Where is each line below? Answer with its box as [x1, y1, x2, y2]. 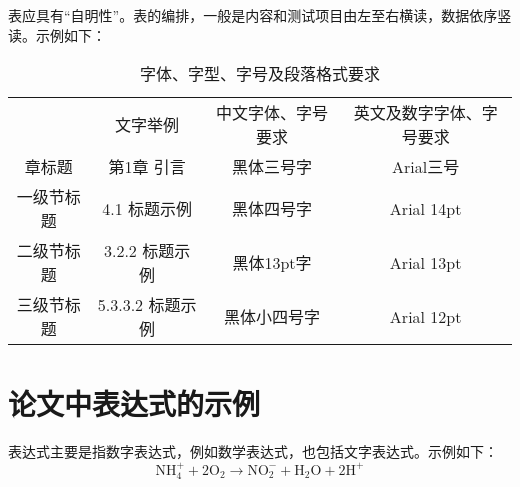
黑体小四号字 [223, 305, 320, 329]
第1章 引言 [108, 155, 186, 179]
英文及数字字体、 [353, 101, 482, 125]
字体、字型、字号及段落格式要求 [139, 62, 380, 86]
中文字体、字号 [215, 101, 328, 125]
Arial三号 [392, 155, 460, 179]
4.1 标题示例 [102, 197, 192, 221]
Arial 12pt [389, 304, 462, 328]
